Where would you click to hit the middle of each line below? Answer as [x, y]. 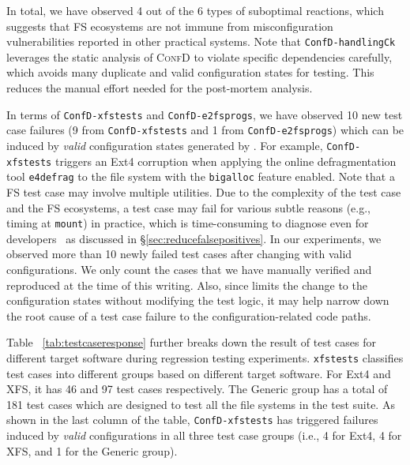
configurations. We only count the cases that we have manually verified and [189, 269]
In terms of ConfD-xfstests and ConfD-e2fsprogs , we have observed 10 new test [205, 114]
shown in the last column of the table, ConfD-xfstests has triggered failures [192, 420]
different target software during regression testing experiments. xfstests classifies [205, 357]
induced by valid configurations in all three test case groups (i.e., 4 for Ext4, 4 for [204, 435]
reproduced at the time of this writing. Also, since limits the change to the [187, 285]
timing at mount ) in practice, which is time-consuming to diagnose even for [188, 223]
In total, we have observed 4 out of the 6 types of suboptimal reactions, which [195, 10]
